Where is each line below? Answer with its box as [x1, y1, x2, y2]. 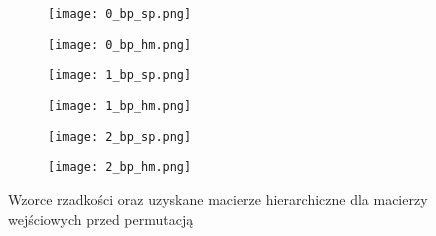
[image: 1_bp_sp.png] [48, 68, 192, 83]
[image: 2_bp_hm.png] [48, 160, 192, 175]
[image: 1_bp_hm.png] [48, 98, 192, 113]
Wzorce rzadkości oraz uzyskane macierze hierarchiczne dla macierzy [8, 188, 428, 209]
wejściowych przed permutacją [8, 208, 194, 229]
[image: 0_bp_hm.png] [48, 37, 192, 52]
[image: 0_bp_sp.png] [48, 7, 192, 21]
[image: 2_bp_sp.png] [48, 129, 192, 144]
